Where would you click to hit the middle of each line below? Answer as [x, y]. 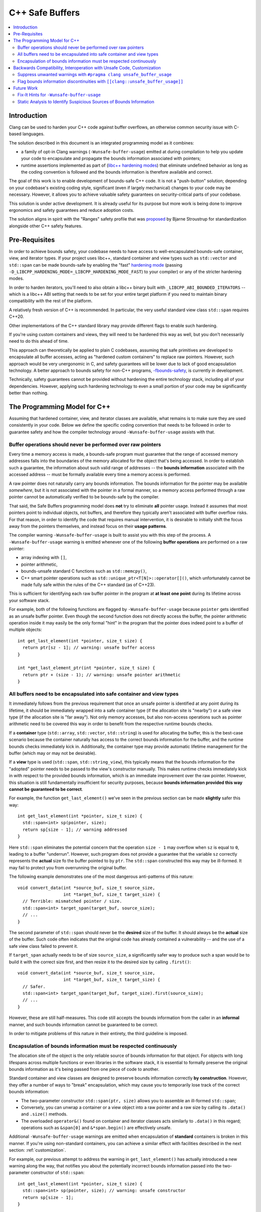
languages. [34, 134]
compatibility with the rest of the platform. [51, 301]
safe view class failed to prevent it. [43, 946]
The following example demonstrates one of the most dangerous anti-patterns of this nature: [101, 877]
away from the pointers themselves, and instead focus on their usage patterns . [88, 526]
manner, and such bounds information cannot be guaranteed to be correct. [83, 1024]
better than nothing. [29, 393]
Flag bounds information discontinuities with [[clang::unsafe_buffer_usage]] [101, 81]
